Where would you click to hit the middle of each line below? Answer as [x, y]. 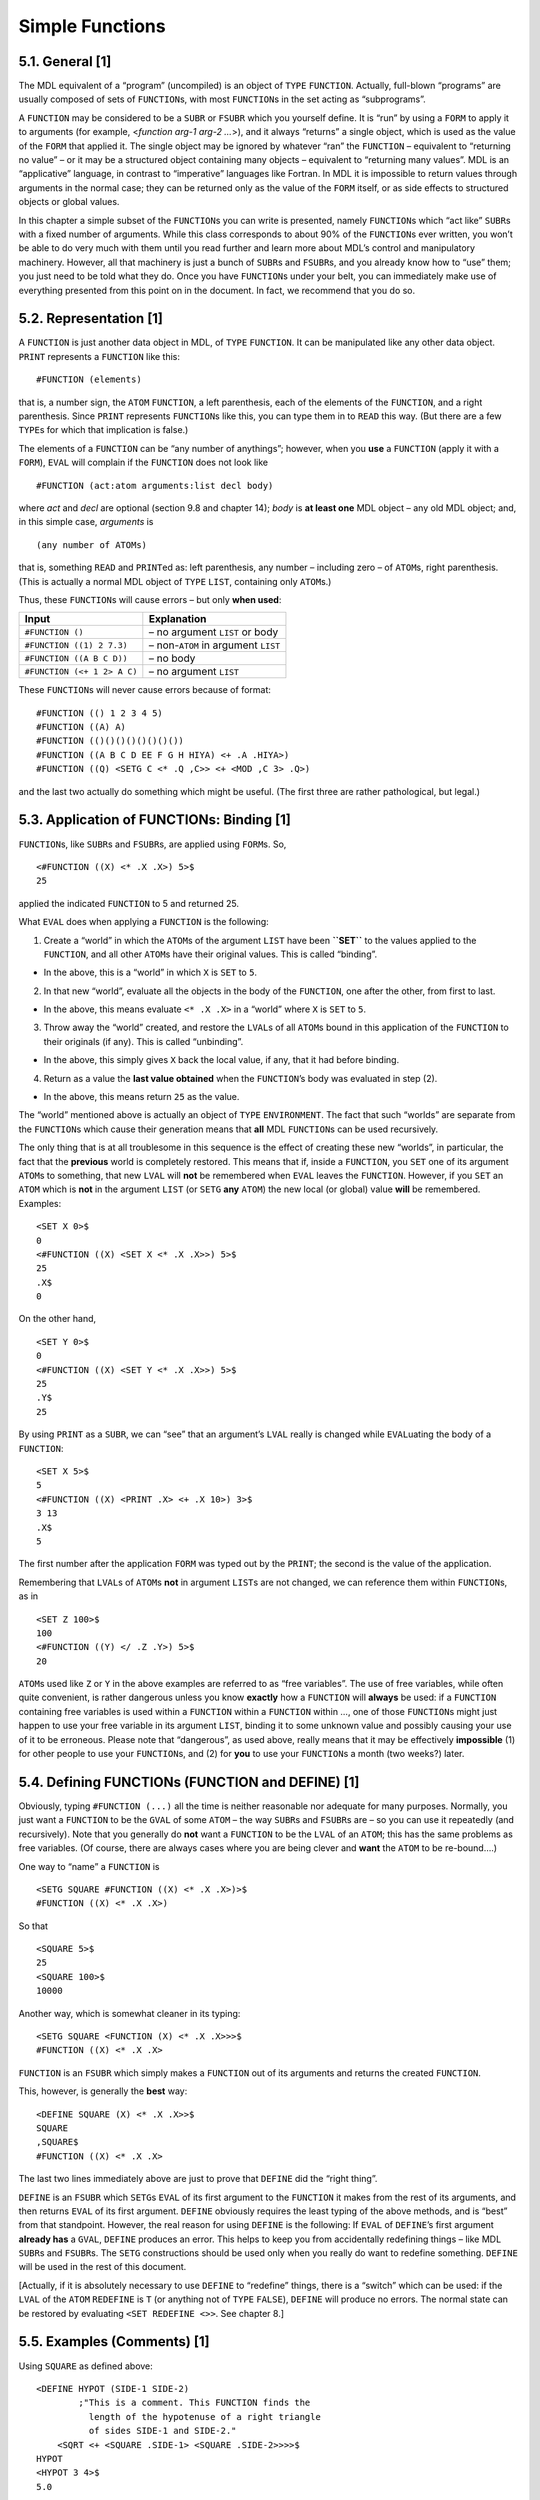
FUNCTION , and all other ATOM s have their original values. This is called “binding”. [210, 954]
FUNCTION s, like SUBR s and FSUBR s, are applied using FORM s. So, [152, 844]
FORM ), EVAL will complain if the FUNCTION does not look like [143, 462]
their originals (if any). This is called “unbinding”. [143, 1041]
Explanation [177, 619]
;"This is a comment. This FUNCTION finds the [194, 2403]
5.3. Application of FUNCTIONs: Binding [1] [155, 820]
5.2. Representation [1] [91, 318]
